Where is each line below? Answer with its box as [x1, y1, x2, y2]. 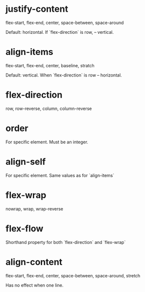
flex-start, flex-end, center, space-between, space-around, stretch [5, 272, 141, 278]
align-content [5, 256, 63, 267]
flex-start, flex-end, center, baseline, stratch [5, 62, 95, 68]
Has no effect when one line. [5, 282, 64, 288]
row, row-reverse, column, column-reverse [5, 106, 92, 111]
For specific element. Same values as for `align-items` [5, 172, 115, 178]
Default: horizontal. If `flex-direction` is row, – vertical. [5, 29, 114, 35]
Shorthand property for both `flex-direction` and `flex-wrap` [5, 239, 126, 245]
